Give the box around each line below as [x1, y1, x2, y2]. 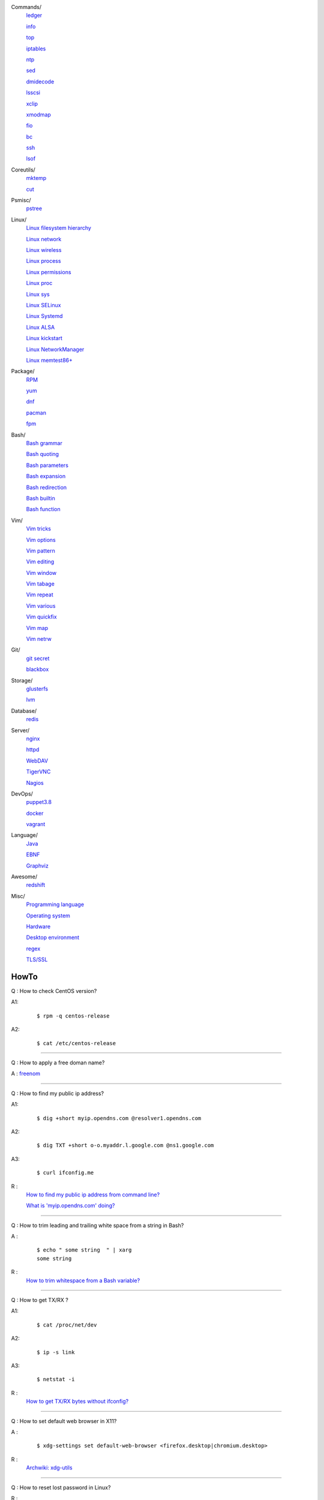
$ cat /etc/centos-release [37, 1040, 116, 1046]
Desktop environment [26, 934, 80, 941]
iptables [26, 45, 46, 52]
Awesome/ [11, 873, 38, 880]
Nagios [26, 779, 44, 786]
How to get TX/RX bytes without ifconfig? [26, 1398, 129, 1405]
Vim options [26, 536, 56, 543]
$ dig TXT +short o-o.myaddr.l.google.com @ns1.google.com [37, 1142, 214, 1149]
